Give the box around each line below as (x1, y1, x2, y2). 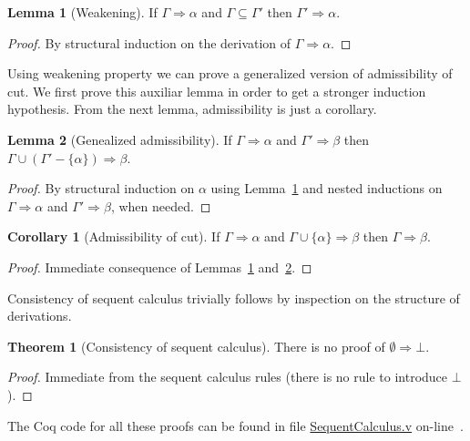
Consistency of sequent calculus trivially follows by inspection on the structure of (7, 288, 460, 307)
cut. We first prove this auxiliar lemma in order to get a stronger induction (7, 81, 426, 100)
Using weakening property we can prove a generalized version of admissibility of (7, 64, 453, 83)
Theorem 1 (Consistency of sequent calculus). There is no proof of (7, 336, 385, 355)
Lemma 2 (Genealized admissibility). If (7, 129, 232, 149)
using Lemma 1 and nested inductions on (210, 179, 443, 198)
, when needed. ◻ (110, 196, 211, 215)
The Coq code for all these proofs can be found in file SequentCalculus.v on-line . (7, 415, 464, 435)
